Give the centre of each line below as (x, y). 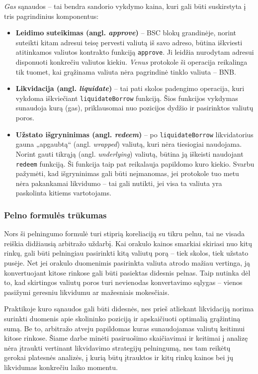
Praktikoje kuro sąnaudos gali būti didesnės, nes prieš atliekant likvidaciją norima (129, 309)
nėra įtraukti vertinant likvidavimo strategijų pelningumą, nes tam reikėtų (117, 347)
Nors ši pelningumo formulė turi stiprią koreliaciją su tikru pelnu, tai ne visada (125, 234)
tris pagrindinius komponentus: (51, 16)
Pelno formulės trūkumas (55, 215)
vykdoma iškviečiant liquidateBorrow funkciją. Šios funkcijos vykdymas (127, 98)
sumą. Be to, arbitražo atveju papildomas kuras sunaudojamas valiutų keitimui (125, 328)
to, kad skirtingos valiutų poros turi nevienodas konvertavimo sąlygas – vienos (123, 282)
